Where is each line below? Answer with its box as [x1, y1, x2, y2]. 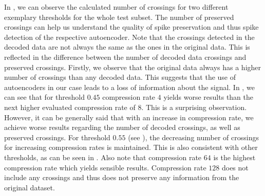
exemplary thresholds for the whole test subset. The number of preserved [4, 11, 234, 22]
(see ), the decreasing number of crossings [128, 132, 259, 142]
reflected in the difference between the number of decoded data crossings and [4, 51, 247, 62]
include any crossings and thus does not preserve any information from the [4, 172, 239, 183]
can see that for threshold [4, 92, 85, 102]
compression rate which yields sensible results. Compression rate [4, 162, 206, 172]
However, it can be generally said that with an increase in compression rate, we [4, 112, 254, 122]
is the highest [213, 151, 256, 162]
